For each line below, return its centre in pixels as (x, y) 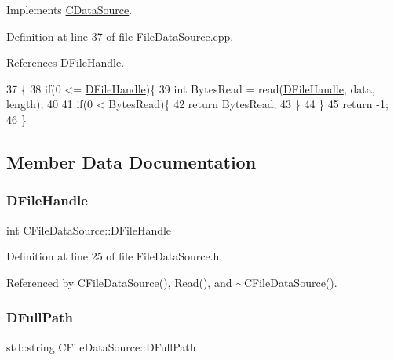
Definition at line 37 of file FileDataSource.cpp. (120, 36)
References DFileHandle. (66, 62)
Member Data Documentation (131, 161)
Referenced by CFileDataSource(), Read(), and (119, 282)
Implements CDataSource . (69, 9)
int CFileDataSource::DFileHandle (89, 229)
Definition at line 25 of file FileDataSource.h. (115, 256)
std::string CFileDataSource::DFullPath (101, 346)
